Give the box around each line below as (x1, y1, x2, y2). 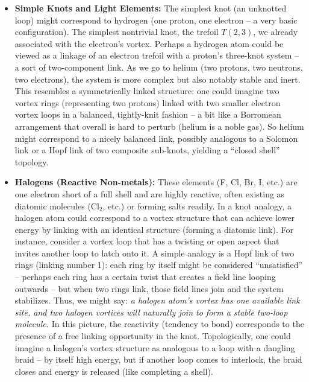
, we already (253, 25, 298, 38)
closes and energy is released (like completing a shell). (14, 364, 213, 377)
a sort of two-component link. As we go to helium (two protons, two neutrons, (14, 60, 303, 73)
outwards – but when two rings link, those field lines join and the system (14, 282, 284, 294)
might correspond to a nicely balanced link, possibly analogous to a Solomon (14, 132, 298, 144)
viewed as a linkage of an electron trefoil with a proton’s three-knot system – (14, 49, 299, 62)
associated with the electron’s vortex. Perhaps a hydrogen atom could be (14, 37, 284, 49)
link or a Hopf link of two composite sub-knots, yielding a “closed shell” (14, 144, 280, 156)
